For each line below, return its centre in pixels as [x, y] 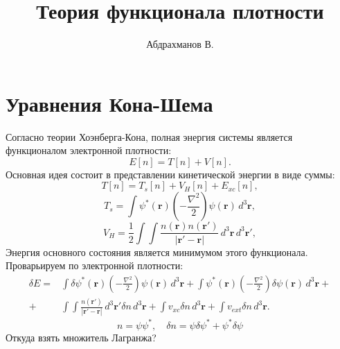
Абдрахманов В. [180, 44]
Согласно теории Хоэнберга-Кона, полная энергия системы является [149, 136]
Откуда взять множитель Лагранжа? [81, 337]
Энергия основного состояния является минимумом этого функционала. [157, 252]
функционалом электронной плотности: [89, 150]
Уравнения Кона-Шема [109, 103]
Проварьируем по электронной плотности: [95, 265]
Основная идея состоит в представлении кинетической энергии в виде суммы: [170, 174]
